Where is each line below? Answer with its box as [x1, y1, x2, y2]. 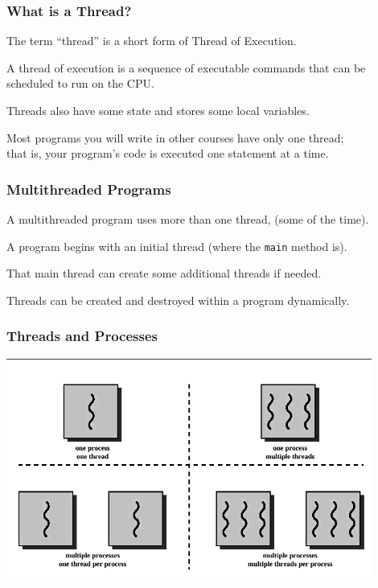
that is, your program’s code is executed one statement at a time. [6, 145, 329, 162]
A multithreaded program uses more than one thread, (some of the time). [6, 211, 369, 227]
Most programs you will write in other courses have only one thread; [6, 129, 344, 146]
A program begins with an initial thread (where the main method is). [6, 237, 347, 254]
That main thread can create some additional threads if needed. [6, 265, 322, 282]
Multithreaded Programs [6, 179, 171, 199]
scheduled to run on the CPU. [6, 75, 154, 92]
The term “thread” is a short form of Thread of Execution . [6, 32, 297, 49]
